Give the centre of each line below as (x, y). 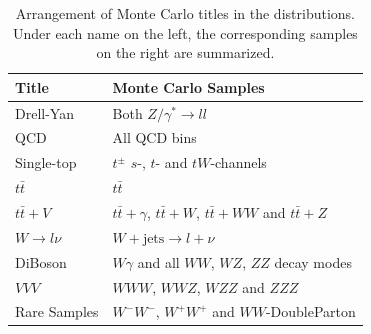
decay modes (313, 261)
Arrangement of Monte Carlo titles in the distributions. (185, 13)
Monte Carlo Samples (188, 86)
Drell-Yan (44, 112)
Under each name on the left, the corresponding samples (185, 32)
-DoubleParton (310, 311)
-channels (238, 162)
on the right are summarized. (185, 52)
